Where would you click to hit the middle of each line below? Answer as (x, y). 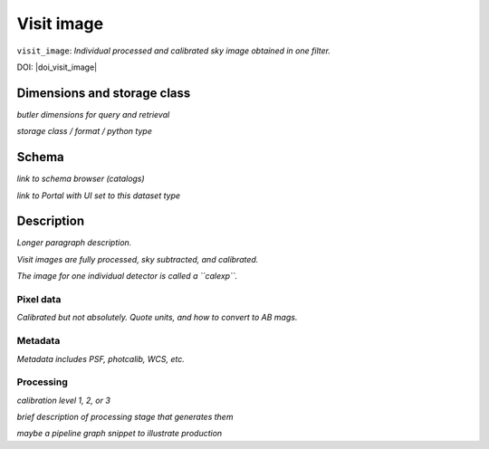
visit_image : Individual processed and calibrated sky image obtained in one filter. (173, 51)
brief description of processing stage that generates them (125, 417)
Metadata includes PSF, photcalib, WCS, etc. (101, 358)
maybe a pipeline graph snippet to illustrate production (120, 434)
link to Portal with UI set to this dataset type (99, 196)
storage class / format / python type (85, 131)
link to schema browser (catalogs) (81, 179)
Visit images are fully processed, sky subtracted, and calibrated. (138, 259)
